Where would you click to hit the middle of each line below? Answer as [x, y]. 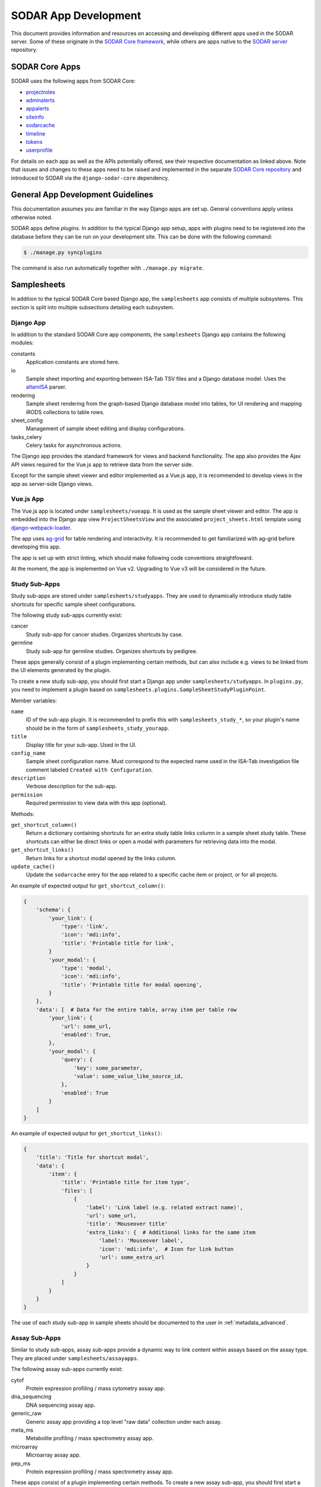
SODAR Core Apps [46, 67]
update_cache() [33, 866]
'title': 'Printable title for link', [118, 943]
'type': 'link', [85, 926]
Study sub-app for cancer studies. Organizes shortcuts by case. [105, 634]
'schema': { [53, 910]
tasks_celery [26, 437]
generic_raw [26, 1413]
